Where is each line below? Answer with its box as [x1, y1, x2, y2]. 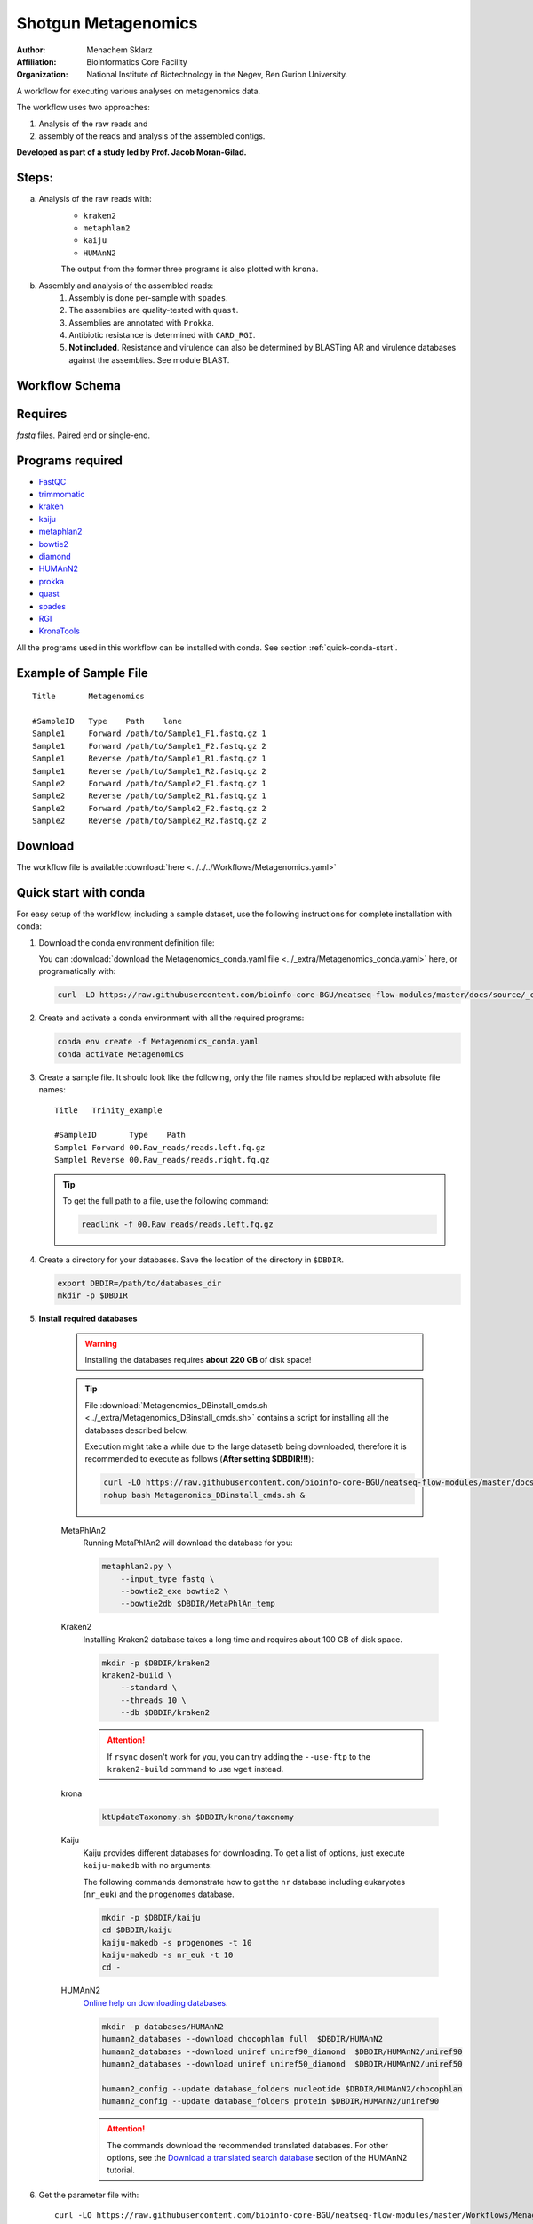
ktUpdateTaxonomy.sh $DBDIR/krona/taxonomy [101, 1812, 295, 1823]
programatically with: [38, 966, 116, 977]
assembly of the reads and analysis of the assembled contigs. [38, 130, 266, 141]
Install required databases [38, 1313, 138, 1325]
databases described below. [84, 1424, 188, 1436]
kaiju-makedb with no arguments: [83, 1860, 212, 1871]
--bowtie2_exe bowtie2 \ [120, 1586, 229, 1596]
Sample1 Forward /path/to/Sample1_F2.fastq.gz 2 [32, 741, 266, 751]
